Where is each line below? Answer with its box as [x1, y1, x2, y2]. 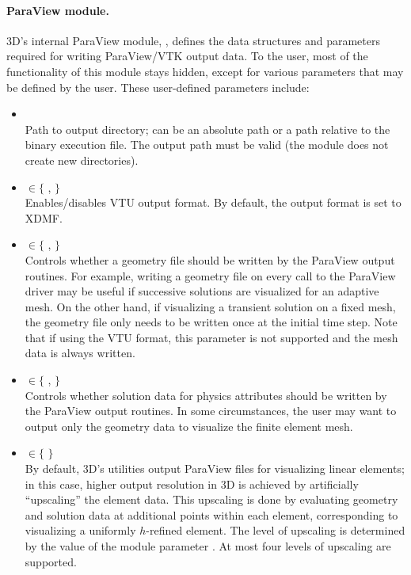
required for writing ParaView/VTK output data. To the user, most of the [6, 48, 368, 64]
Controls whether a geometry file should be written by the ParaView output [25, 251, 395, 268]
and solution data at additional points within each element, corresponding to [25, 506, 398, 523]
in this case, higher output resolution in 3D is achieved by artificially [25, 475, 359, 492]
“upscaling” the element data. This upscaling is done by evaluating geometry [25, 491, 398, 508]
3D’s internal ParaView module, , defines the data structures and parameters [6, 32, 380, 48]
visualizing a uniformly [25, 522, 136, 539]
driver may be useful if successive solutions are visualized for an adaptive [25, 283, 379, 299]
